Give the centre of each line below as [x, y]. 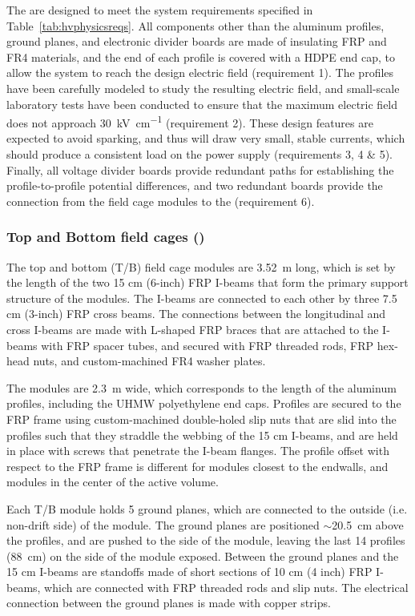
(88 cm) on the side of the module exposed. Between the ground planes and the [203, 556]
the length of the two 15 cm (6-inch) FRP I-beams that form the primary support [207, 282]
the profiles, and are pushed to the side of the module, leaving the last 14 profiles [206, 540]
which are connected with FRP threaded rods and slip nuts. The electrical [226, 587]
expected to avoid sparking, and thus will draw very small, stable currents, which [206, 138]
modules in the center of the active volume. [113, 482]
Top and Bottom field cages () [106, 237]
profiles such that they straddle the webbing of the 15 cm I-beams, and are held [202, 435]
